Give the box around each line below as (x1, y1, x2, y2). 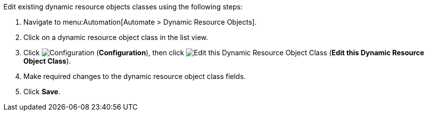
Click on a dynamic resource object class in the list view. (23, 33, 208, 41)
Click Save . (23, 87, 61, 96)
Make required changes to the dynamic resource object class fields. (23, 72, 246, 80)
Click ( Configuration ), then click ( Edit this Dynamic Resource (23, 48, 425, 57)
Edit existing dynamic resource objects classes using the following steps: (3, 2, 243, 11)
